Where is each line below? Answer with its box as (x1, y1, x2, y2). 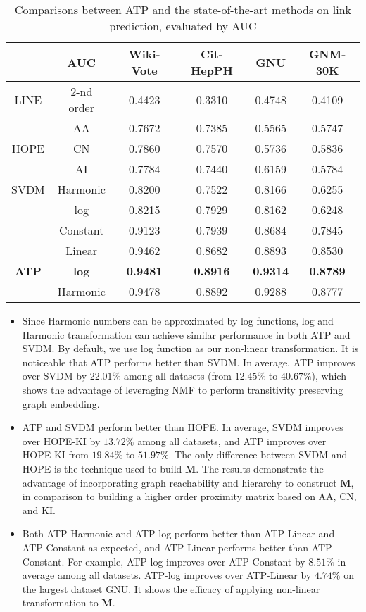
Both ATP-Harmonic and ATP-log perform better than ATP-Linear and (22, 526, 335, 541)
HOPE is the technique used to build (22, 461, 182, 475)
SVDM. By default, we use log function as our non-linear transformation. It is (22, 341, 359, 356)
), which (311, 368, 346, 383)
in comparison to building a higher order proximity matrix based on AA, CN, (22, 489, 357, 504)
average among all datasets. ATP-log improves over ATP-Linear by (22, 568, 312, 582)
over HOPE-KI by (22, 433, 101, 448)
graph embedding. (22, 396, 100, 411)
